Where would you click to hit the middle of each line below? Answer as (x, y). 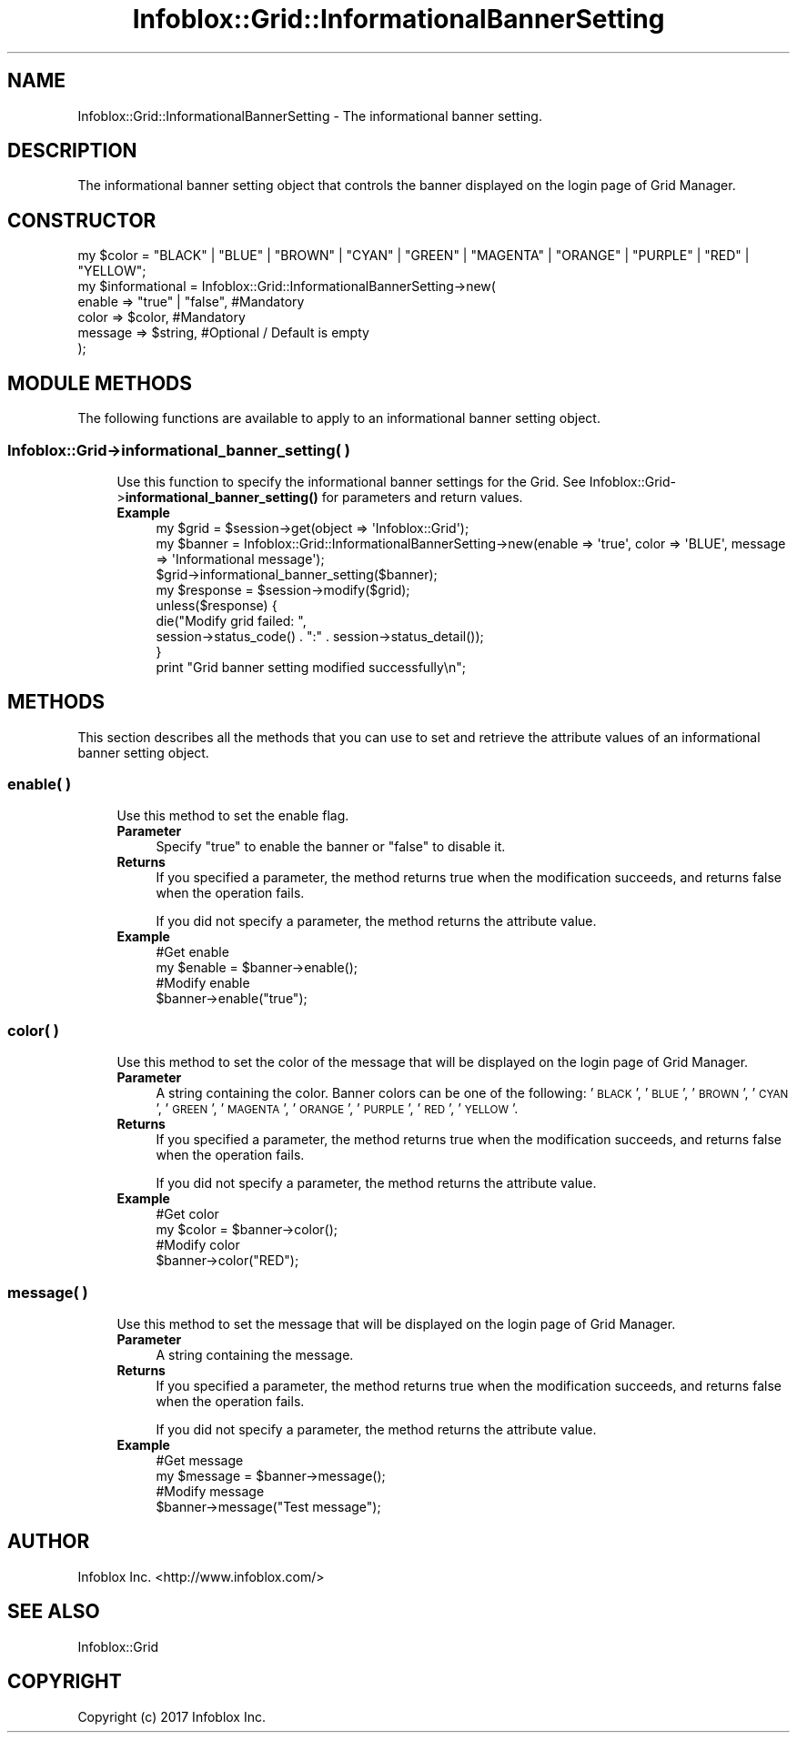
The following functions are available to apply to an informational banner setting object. (339, 418)
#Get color (187, 1214)
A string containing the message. (255, 1354)
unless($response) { (217, 605)
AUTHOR (49, 1542)
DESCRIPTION (72, 151)
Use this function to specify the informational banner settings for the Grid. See (351, 481)
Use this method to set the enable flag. (233, 816)
